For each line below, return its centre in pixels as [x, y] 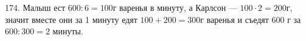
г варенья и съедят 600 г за [251, 19]
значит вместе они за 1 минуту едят [71, 19]
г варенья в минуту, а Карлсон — [175, 7]
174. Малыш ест [35, 7]
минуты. [68, 31]
